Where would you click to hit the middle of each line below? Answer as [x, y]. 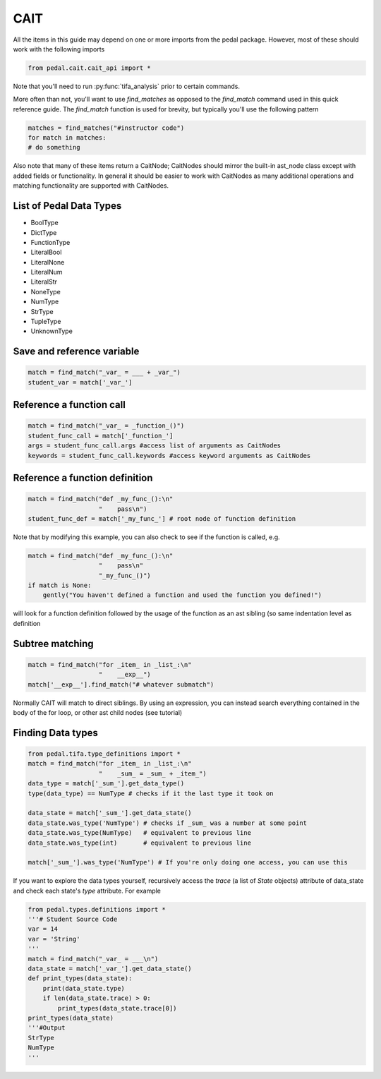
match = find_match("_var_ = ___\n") [93, 959]
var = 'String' [54, 939]
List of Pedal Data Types [67, 206]
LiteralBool [46, 252]
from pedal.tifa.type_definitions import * [104, 754]
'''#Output [47, 1028]
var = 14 [43, 929]
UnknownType [52, 331]
